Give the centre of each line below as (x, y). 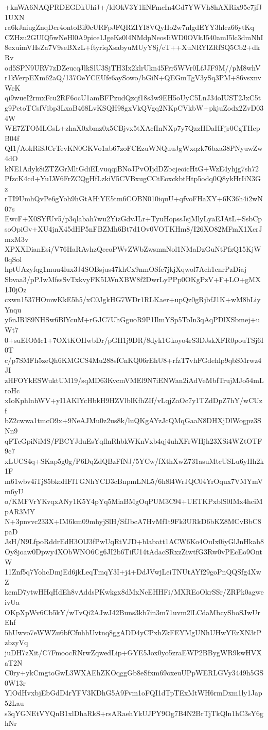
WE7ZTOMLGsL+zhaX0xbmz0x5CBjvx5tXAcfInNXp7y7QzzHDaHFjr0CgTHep (132, 128)
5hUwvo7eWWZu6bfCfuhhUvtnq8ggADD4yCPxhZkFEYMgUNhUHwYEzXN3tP (133, 632)
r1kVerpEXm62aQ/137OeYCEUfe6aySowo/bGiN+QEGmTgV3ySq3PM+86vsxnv (133, 77)
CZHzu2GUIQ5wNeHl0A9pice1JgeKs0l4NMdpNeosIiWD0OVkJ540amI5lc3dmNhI (134, 37)
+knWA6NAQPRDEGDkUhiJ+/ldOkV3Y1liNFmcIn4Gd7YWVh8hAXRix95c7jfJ (133, 7)
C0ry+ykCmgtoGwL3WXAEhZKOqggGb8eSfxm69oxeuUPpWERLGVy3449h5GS (134, 673)
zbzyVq (16, 642)
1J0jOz (16, 289)
